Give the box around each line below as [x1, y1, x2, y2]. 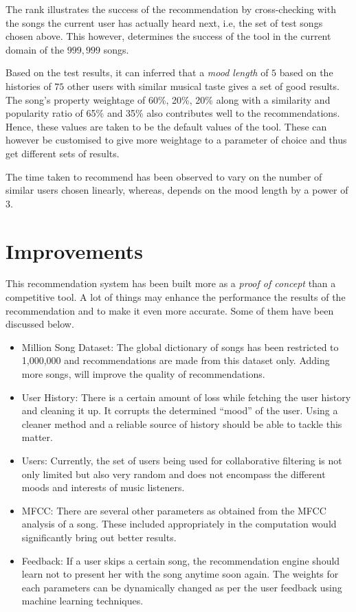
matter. [21, 430, 53, 444]
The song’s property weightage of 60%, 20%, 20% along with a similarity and [5, 92, 331, 106]
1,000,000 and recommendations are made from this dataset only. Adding [21, 353, 330, 367]
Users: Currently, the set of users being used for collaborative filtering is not [21, 453, 342, 467]
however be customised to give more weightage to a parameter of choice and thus [5, 133, 347, 147]
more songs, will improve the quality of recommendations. [21, 367, 265, 381]
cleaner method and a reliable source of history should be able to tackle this [21, 416, 342, 431]
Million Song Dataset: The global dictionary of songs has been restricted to [21, 339, 339, 354]
